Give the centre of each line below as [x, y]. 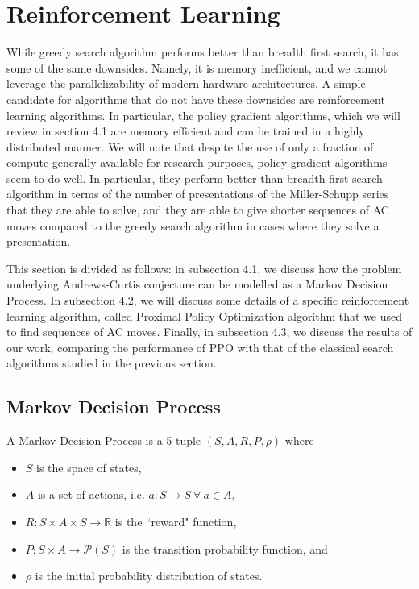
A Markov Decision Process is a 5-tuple [104, 440]
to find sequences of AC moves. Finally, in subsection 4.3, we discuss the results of [209, 332]
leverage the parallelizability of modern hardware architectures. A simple [186, 83]
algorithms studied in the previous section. [112, 363]
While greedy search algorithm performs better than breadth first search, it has [203, 52]
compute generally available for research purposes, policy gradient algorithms [197, 162]
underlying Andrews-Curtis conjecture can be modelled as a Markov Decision [197, 284]
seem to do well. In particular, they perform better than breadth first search [195, 178]
